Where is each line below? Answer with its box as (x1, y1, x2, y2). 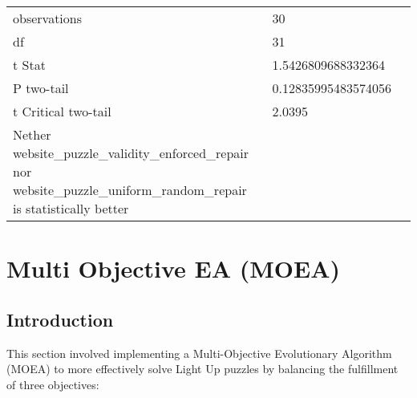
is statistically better (13, 199, 129, 217)
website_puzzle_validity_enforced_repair (13, 144, 249, 162)
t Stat (13, 55, 46, 74)
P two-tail (13, 79, 69, 97)
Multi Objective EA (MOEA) (6, 252, 340, 285)
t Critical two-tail (13, 102, 111, 120)
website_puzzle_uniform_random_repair (13, 181, 247, 199)
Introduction (6, 307, 114, 331)
